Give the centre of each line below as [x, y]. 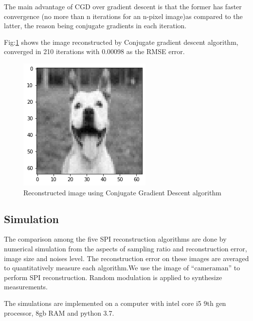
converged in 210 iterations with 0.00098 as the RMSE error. [94, 51]
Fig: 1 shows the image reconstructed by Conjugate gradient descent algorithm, [121, 42]
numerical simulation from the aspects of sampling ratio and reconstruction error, [126, 248]
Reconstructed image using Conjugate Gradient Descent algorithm [122, 192]
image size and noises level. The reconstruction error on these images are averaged [126, 258]
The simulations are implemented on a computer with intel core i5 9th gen [115, 303]
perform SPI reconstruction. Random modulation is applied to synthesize [113, 277]
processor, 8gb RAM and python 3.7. [59, 312]
